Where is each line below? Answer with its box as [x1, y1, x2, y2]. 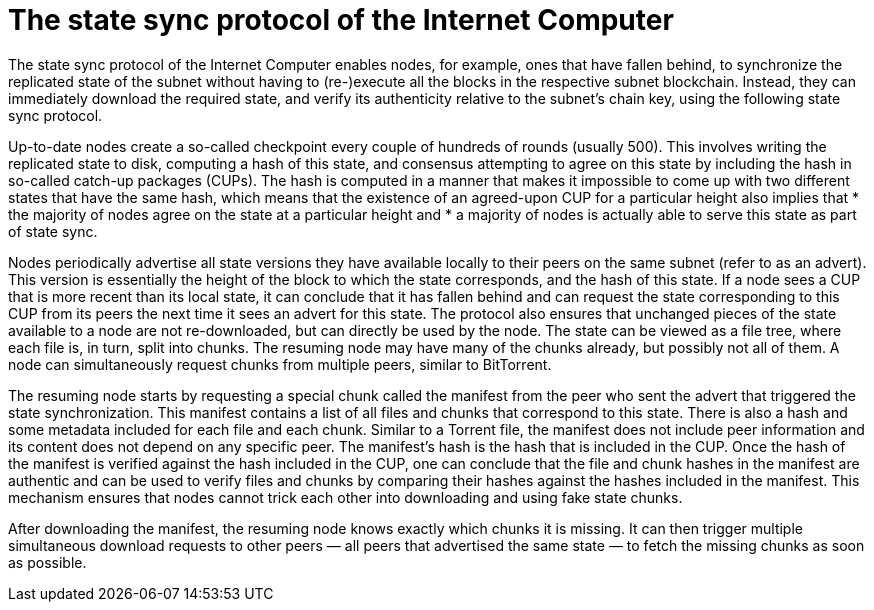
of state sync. [8, 222, 98, 240]
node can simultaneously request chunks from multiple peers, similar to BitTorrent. [8, 355, 552, 373]
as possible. [8, 553, 87, 571]
